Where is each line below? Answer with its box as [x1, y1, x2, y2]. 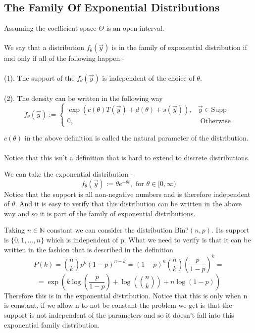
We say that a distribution [4, 42, 84, 52]
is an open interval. [106, 23, 164, 33]
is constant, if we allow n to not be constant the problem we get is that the [4, 300, 232, 310]
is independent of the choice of [102, 72, 195, 83]
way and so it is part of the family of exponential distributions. [4, 208, 196, 218]
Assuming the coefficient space [4, 23, 97, 33]
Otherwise [200, 118, 231, 125]
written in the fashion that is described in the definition [4, 244, 173, 254]
